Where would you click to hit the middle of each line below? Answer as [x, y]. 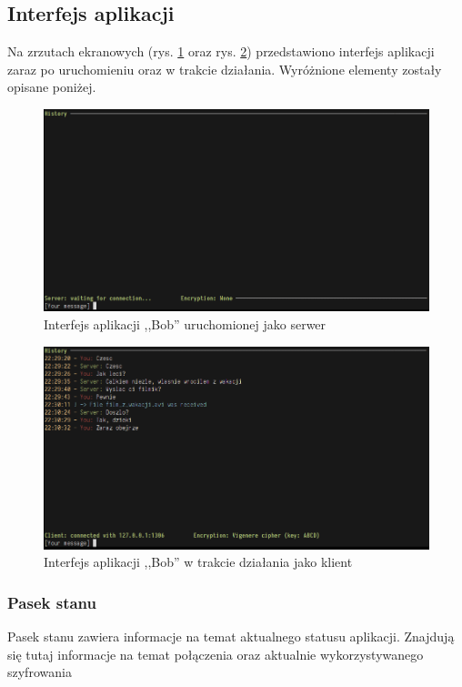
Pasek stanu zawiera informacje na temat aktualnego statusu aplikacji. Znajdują [231, 636]
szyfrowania [40, 672]
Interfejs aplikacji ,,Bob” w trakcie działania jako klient [198, 562]
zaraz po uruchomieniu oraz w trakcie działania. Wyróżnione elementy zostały [225, 69]
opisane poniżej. [52, 87]
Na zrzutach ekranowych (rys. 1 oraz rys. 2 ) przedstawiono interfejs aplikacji [221, 51]
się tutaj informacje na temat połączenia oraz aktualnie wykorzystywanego [216, 654]
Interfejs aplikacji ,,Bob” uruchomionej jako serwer [185, 324]
